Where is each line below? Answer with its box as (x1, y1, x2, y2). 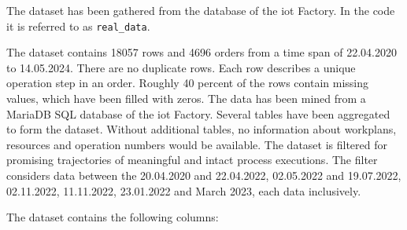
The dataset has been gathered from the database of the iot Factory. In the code (6, 2, 395, 18)
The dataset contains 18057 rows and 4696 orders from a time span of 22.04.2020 (6, 44, 397, 60)
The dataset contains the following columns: (6, 209, 219, 225)
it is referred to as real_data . (6, 17, 150, 34)
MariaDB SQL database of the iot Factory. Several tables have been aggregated (6, 105, 390, 122)
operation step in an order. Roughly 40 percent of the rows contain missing (6, 75, 368, 91)
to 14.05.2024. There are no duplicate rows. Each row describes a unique (6, 59, 356, 75)
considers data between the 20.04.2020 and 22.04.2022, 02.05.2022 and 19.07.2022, (6, 167, 401, 183)
